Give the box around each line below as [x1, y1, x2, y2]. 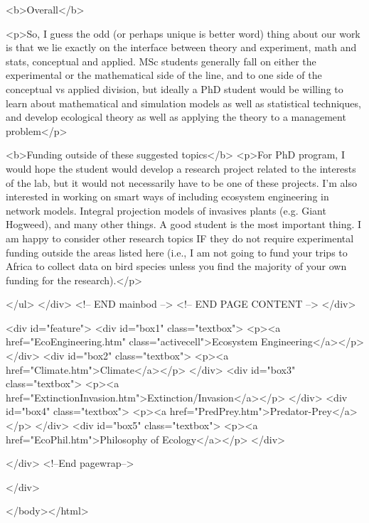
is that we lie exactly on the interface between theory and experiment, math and [6, 40, 357, 55]
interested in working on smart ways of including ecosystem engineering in [6, 189, 329, 204]
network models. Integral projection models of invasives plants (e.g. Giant [6, 203, 326, 217]
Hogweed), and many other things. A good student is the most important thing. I [6, 217, 362, 232]
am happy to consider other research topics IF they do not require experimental [6, 230, 354, 245]
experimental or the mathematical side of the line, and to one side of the [6, 68, 322, 82]
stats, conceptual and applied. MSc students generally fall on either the [6, 53, 316, 68]
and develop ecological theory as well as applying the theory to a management [6, 109, 346, 124]
